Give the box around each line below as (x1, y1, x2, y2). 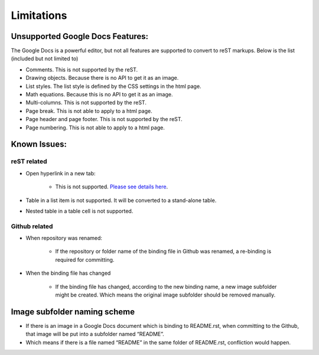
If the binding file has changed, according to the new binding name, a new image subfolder (55, 283, 277, 290)
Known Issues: (11, 139, 67, 149)
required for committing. (55, 256, 115, 263)
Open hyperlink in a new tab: (25, 170, 96, 177)
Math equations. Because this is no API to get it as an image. (25, 91, 173, 98)
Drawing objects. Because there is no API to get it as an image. (25, 74, 179, 82)
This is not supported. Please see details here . (55, 183, 168, 190)
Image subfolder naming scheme (11, 307, 135, 317)
